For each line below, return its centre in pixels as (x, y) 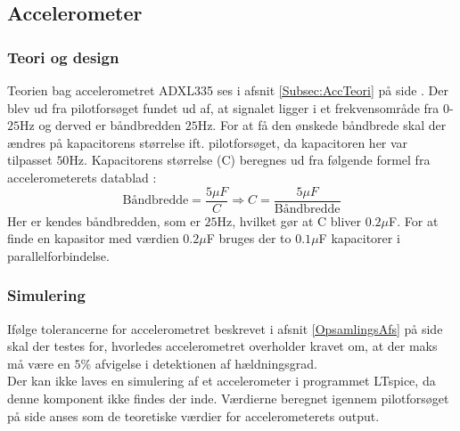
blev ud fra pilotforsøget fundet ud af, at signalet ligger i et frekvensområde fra (223, 107)
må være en (39, 363)
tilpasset (30, 160)
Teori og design (63, 57)
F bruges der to (249, 238)
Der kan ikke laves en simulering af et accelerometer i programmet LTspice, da (222, 381)
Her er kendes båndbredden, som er (104, 220)
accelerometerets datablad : (82, 177)
